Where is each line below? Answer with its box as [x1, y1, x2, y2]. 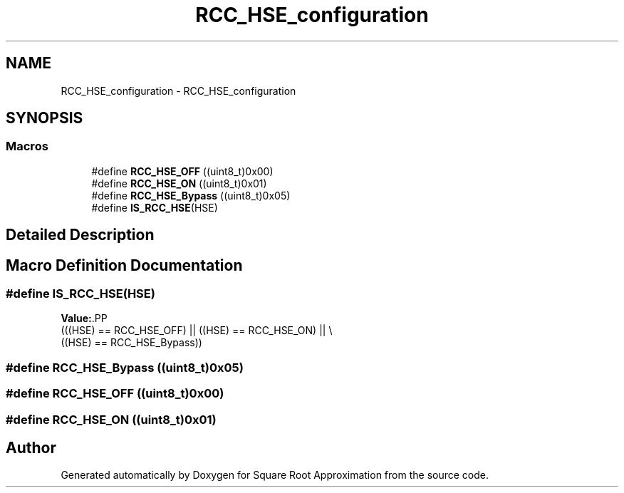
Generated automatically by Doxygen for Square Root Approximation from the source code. [61, 469, 489, 482]
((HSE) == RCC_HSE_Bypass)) [61, 336, 202, 349]
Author [6, 439, 56, 457]
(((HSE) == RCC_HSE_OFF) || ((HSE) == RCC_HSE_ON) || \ [61, 324, 333, 337]
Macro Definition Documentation [6, 256, 243, 274]
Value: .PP [61, 312, 108, 325]
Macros [6, 139, 48, 154]
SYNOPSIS [6, 109, 83, 128]
